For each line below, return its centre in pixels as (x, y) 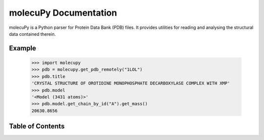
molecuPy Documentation (63, 13)
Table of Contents (37, 127)
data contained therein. (33, 34)
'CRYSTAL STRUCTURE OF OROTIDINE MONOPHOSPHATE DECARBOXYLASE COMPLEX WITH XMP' (131, 83)
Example (22, 48)
